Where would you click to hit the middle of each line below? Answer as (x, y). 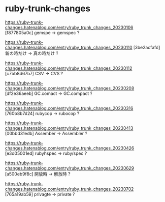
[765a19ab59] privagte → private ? (40, 194)
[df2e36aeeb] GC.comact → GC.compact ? (49, 93)
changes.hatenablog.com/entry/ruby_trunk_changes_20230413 (69, 128)
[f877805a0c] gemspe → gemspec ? (42, 32)
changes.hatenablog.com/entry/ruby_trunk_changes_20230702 (69, 189)
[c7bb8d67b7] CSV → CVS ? (34, 73)
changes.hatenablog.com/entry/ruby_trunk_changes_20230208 (70, 88)
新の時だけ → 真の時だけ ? (32, 53)
